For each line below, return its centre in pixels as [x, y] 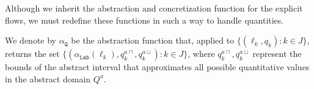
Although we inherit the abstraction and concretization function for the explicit [154, 8]
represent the [277, 54]
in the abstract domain [48, 78]
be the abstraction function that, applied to [153, 40]
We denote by [31, 40]
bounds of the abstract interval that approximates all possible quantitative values [157, 67]
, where [201, 54]
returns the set [32, 54]
